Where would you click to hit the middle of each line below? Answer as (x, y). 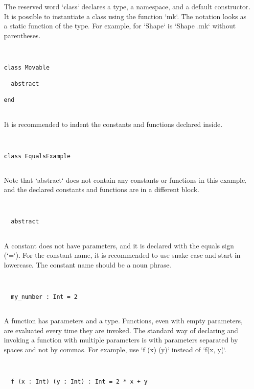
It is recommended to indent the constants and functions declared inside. (113, 124)
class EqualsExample (37, 156)
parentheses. (22, 35)
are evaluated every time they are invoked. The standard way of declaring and (121, 330)
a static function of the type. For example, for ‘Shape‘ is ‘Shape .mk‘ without (120, 26)
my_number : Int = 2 (44, 297)
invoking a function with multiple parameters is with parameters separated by (121, 340)
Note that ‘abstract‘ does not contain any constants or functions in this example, (125, 180)
